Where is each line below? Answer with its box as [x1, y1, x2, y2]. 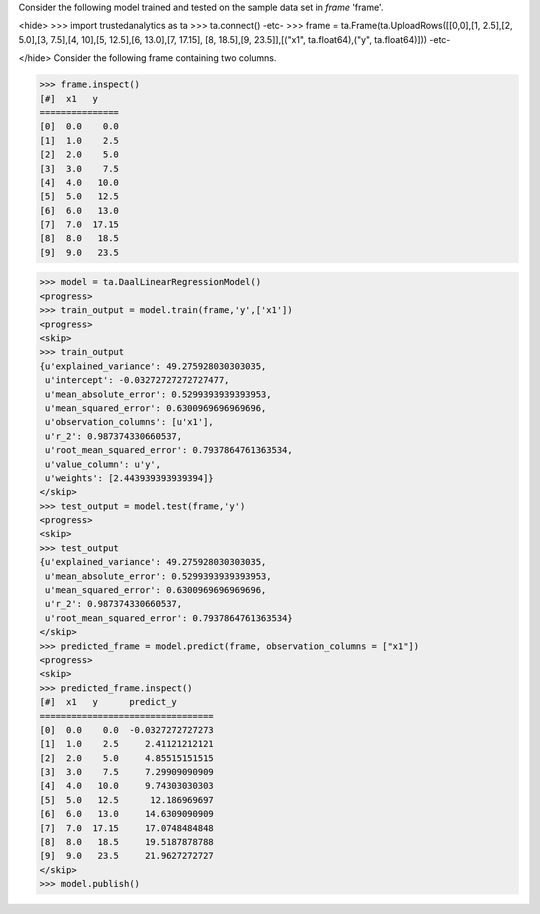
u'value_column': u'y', [45, 458, 162, 470]
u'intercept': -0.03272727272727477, [45, 375, 230, 386]
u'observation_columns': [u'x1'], [45, 416, 214, 428]
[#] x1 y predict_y [39, 696, 177, 708]
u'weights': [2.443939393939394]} [45, 472, 214, 484]
